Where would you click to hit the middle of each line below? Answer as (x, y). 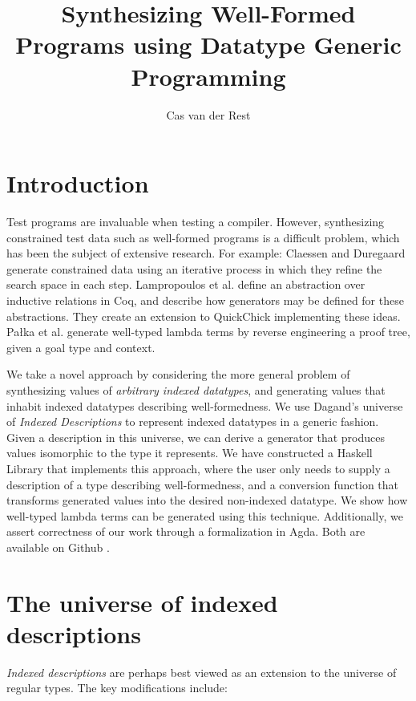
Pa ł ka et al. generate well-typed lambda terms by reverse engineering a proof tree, (208, 332)
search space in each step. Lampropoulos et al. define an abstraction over (186, 284)
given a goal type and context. (81, 347)
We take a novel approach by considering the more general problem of (178, 374)
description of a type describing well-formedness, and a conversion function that (203, 484)
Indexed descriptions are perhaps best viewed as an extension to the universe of (202, 672)
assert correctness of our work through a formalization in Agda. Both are (186, 531)
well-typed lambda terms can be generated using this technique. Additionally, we (205, 515)
